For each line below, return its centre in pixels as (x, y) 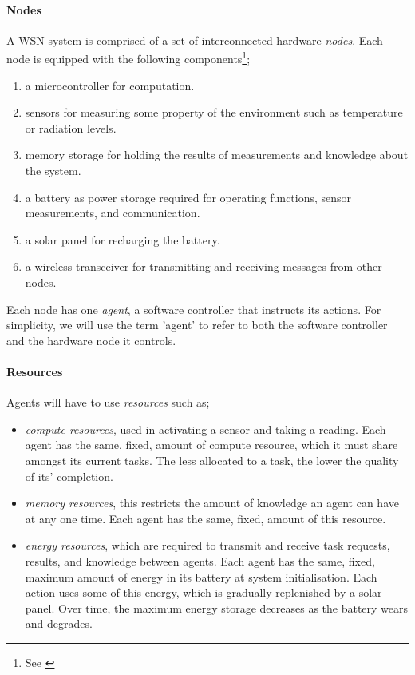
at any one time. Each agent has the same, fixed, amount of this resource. (206, 518)
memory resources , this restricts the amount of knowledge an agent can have (212, 503)
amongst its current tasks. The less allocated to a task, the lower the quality (212, 460)
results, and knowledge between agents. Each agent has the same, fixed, (200, 560)
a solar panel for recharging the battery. (123, 239)
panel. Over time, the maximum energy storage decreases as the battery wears (217, 607)
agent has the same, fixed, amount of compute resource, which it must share (211, 445)
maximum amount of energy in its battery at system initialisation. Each (201, 576)
